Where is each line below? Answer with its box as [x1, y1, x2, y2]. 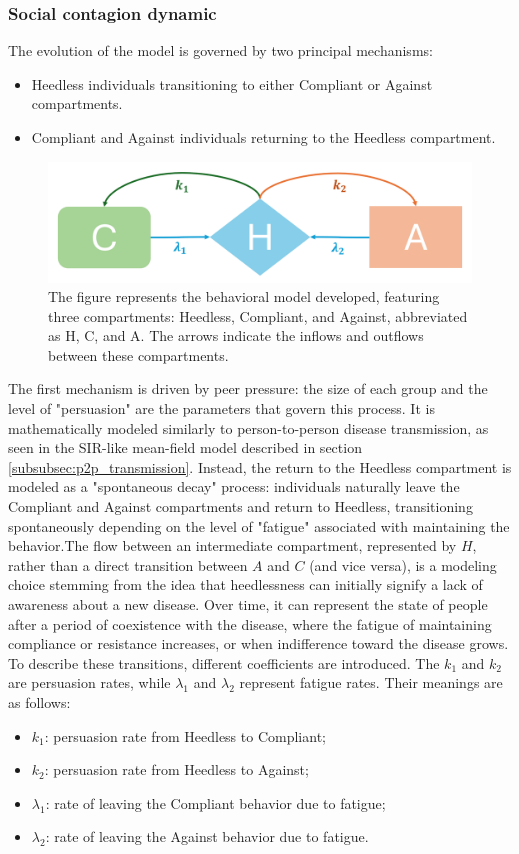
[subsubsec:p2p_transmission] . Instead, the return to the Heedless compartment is [8, 456, 512, 477]
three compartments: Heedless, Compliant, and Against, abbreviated [48, 305, 468, 326]
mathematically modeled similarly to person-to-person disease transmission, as [8, 417, 489, 438]
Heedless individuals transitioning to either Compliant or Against [31, 73, 433, 94]
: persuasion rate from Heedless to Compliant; [44, 725, 326, 746]
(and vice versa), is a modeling [309, 554, 497, 575]
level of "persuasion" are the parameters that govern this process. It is [8, 398, 435, 419]
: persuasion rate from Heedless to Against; [44, 759, 309, 780]
